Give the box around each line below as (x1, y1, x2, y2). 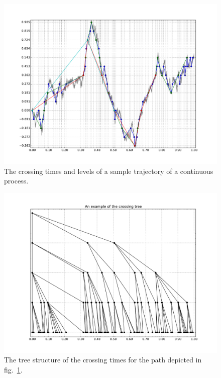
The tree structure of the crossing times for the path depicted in (4, 354, 202, 365)
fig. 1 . (4, 364, 23, 374)
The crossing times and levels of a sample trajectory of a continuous (4, 165, 213, 176)
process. (4, 175, 29, 186)
